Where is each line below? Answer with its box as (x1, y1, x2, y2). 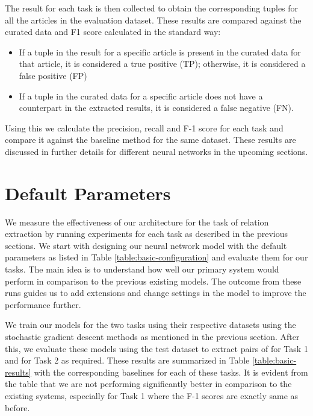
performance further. (5, 298, 81, 310)
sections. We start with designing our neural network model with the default (5, 239, 287, 251)
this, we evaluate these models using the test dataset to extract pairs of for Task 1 (5, 342, 308, 355)
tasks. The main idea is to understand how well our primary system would (5, 263, 279, 276)
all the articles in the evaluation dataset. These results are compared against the (5, 13, 302, 26)
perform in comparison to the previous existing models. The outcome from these (5, 274, 302, 287)
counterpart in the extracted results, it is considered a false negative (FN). (19, 101, 294, 114)
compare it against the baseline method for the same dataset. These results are (5, 133, 296, 146)
